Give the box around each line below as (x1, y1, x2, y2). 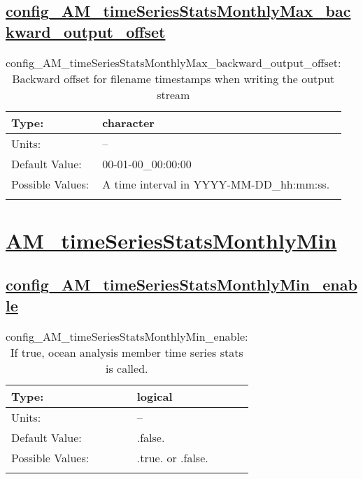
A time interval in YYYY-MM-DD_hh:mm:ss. (102, 175, 330, 192)
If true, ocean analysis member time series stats (10, 344, 243, 360)
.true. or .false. (136, 449, 208, 466)
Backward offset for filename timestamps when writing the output (12, 70, 335, 87)
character (102, 114, 155, 131)
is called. (105, 360, 148, 376)
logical (136, 388, 173, 404)
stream (157, 86, 190, 103)
